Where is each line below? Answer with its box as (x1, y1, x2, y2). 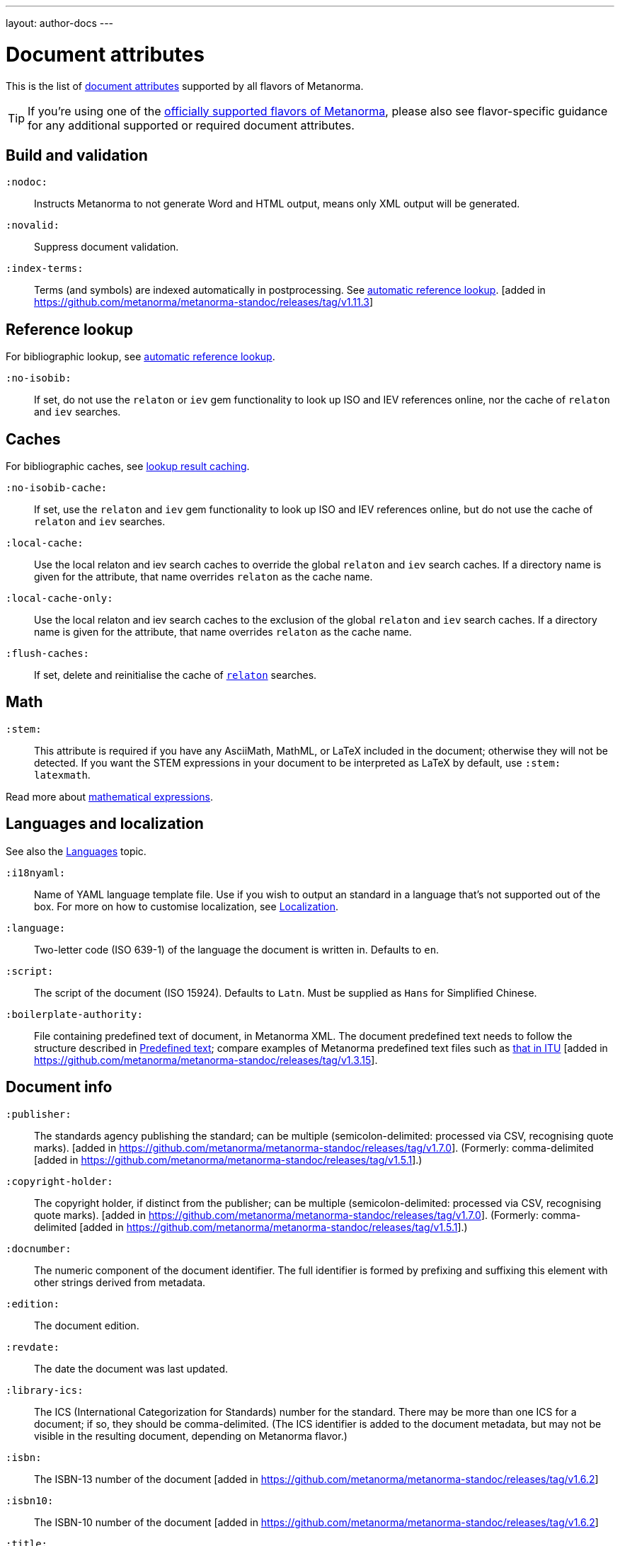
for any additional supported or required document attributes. (28, 118, 355, 132)
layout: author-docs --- (6, 17, 114, 29)
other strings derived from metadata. (34, 1276, 206, 1288)
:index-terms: (6, 263, 84, 275)
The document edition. (34, 1319, 139, 1332)
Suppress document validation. (34, 241, 179, 253)
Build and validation (6, 146, 148, 164)
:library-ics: (6, 1384, 84, 1396)
